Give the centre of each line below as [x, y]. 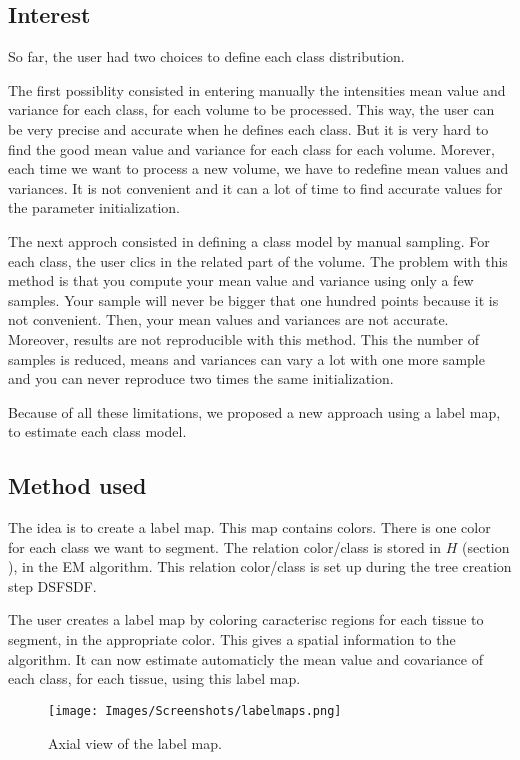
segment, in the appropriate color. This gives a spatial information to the [232, 639]
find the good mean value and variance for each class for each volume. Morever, [251, 148]
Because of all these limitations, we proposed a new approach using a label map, [254, 411]
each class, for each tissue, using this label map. [154, 678]
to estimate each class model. [97, 431]
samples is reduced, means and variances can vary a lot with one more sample [246, 358]
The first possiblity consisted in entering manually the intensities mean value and [257, 89]
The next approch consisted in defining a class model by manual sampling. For [249, 240]
